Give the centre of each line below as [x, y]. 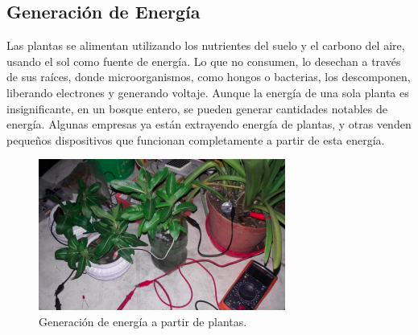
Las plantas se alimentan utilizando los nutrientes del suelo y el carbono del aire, [206, 45]
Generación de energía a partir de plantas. [143, 321]
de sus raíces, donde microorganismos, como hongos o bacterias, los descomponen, [209, 77]
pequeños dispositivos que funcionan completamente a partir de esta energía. [196, 139]
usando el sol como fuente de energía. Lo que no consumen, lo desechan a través [204, 61]
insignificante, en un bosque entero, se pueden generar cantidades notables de [197, 108]
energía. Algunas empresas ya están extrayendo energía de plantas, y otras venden [209, 124]
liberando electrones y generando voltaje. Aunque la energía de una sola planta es [208, 92]
